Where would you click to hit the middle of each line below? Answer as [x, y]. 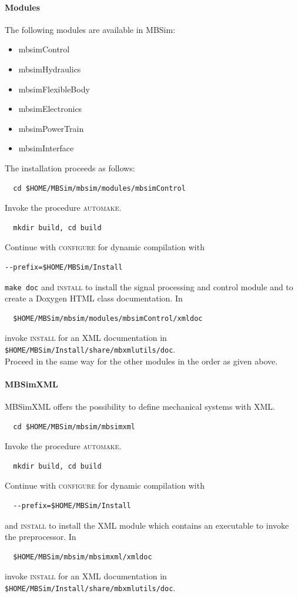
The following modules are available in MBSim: [90, 29]
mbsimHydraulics [50, 69]
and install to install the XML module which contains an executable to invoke [147, 525]
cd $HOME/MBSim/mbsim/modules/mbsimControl [99, 188]
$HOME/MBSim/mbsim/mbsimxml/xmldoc [83, 557]
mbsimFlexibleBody [54, 89]
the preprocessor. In [41, 537]
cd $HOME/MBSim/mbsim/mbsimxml [74, 427]
